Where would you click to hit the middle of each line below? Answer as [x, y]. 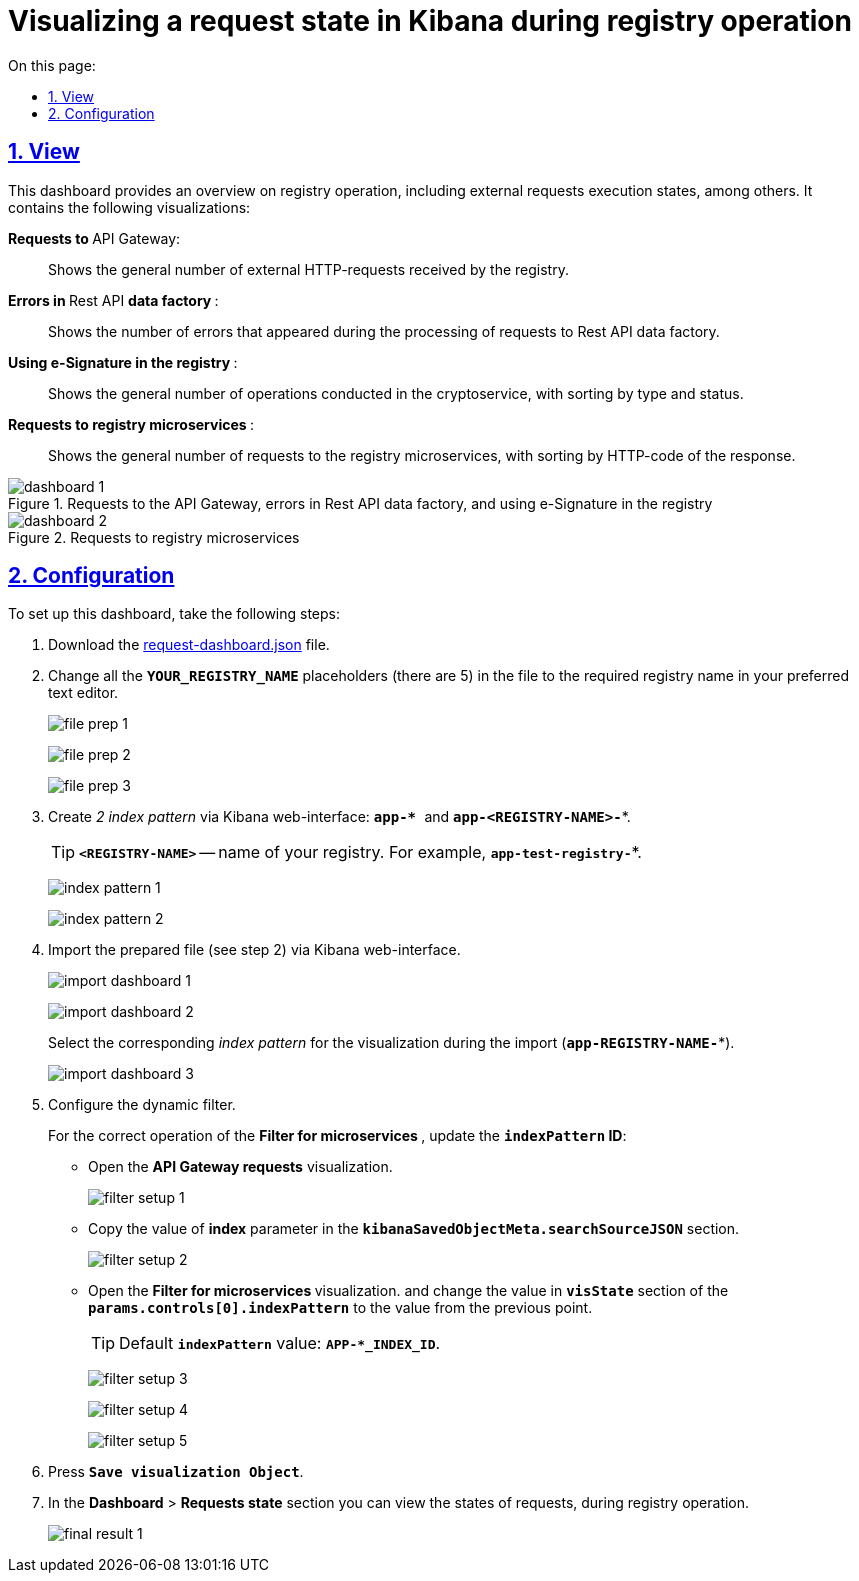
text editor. [83, 693]
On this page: [52, 65]
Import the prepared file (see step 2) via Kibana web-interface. [254, 950]
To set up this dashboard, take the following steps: [174, 614]
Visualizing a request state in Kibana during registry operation [430, 21]
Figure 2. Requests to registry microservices [154, 537]
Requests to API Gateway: [94, 238]
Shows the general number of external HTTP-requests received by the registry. [308, 269]
